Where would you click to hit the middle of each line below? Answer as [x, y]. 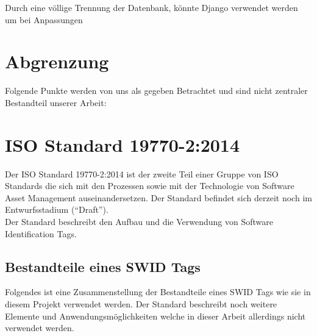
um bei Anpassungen [44, 19]
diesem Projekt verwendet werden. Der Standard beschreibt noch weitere [141, 303]
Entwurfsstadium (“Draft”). [57, 209]
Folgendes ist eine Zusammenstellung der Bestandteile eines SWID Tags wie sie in [158, 292]
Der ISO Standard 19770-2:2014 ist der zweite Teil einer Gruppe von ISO [142, 173]
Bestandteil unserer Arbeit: [56, 102]
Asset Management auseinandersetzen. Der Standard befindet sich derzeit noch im [158, 197]
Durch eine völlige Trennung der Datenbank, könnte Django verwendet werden [151, 7]
